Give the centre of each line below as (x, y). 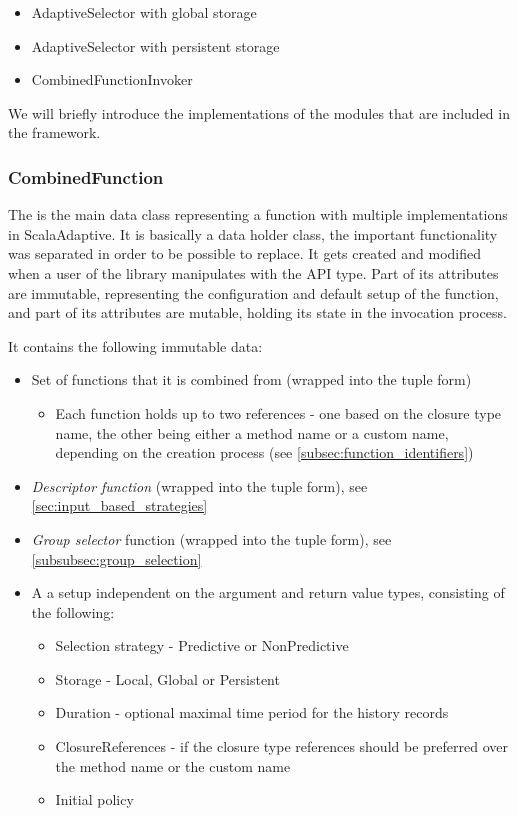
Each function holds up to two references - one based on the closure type (278, 412)
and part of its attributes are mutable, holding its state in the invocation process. (257, 312)
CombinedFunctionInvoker (112, 79)
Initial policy (94, 799)
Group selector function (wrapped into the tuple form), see (211, 538)
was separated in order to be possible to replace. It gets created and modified (245, 253)
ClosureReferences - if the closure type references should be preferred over (281, 746)
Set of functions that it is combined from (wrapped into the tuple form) (251, 379)
